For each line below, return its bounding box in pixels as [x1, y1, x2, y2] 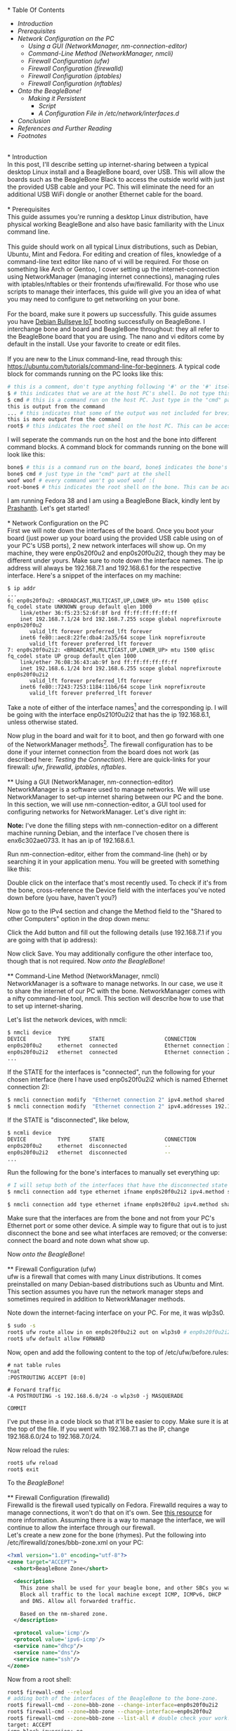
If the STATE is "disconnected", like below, [7, 1116, 130, 1125]
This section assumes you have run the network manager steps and [7, 1287, 204, 1296]
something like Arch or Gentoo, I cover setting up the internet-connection [7, 265, 220, 273]
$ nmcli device [7, 1029, 52, 1036]
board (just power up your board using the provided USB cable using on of [7, 534, 223, 542]
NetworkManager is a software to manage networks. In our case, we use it [7, 979, 223, 987]
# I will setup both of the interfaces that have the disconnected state [7, 1182, 228, 1189]
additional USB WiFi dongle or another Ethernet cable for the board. [7, 190, 204, 199]
